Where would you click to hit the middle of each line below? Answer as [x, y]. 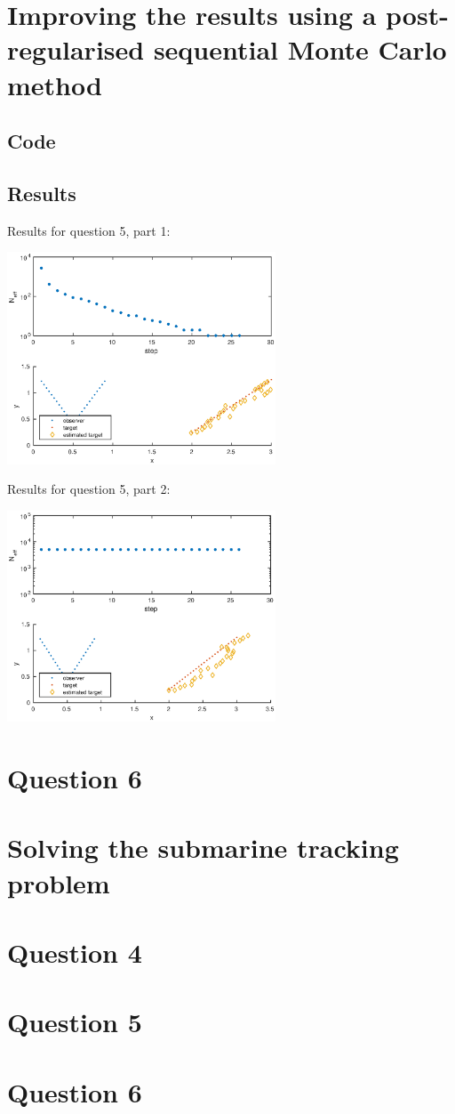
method [55, 84]
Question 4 [75, 952]
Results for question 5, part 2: [89, 489]
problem [59, 882]
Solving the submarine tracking [203, 848]
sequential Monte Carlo [300, 49]
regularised [76, 49]
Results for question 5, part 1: [89, 230]
